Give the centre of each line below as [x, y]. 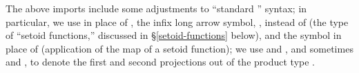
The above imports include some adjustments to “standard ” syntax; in [156, 8]
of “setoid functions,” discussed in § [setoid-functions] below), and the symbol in [174, 35]
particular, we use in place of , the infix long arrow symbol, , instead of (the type [177, 21]
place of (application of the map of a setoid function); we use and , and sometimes [179, 48]
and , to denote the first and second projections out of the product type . [160, 62]
